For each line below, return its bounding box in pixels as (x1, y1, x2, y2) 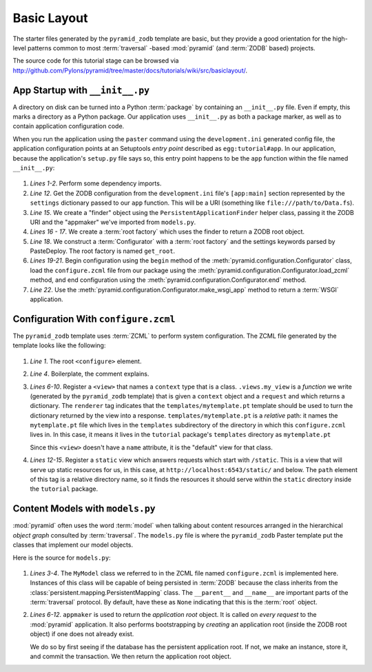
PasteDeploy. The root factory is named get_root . (30, 247, 176, 255)
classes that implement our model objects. (12, 541, 134, 549)
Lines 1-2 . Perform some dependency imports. (30, 179, 162, 187)
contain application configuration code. (12, 122, 125, 130)
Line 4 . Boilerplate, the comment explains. (30, 369, 149, 378)
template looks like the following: (12, 341, 106, 349)
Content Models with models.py (12, 503, 156, 515)
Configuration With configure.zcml (12, 313, 176, 325)
